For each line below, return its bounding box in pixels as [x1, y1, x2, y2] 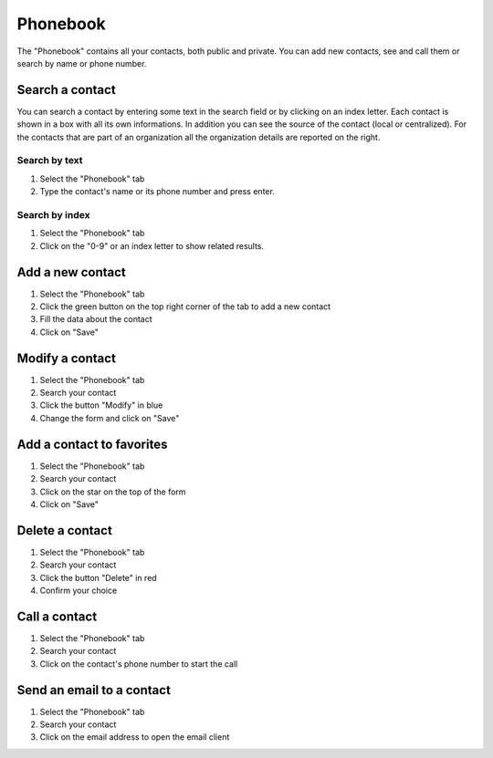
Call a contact [16, 608, 98, 624]
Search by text [16, 154, 83, 167]
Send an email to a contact [16, 682, 171, 698]
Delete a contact [16, 523, 113, 538]
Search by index [16, 208, 90, 221]
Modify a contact [16, 350, 116, 366]
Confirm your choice [39, 585, 118, 596]
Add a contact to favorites [16, 436, 168, 452]
